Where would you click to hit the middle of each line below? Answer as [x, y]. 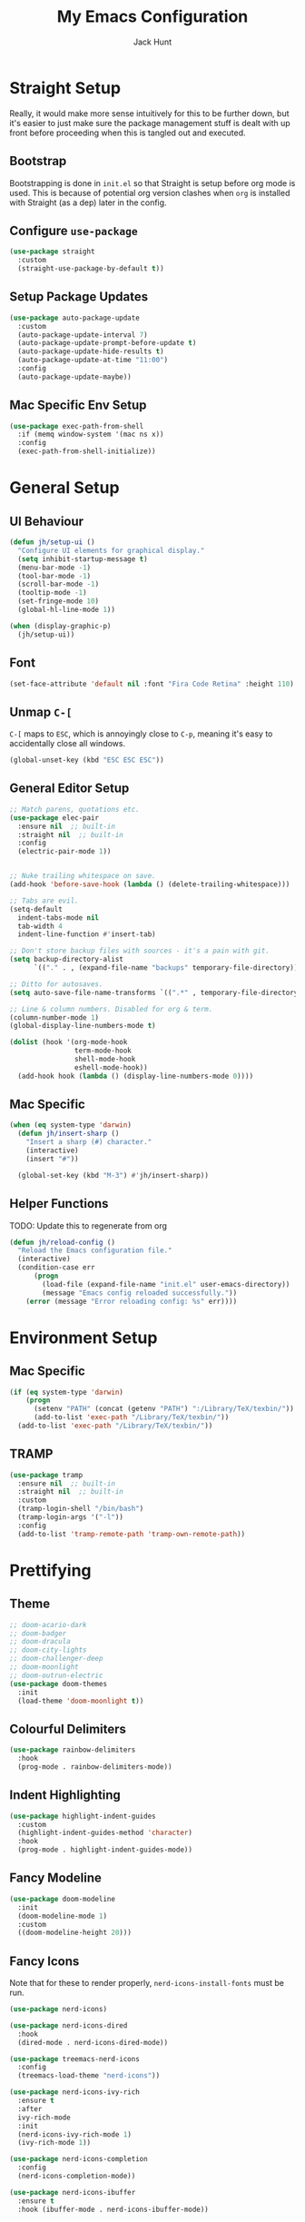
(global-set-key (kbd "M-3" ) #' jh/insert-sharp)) [113, 1175]
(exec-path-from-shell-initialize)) [87, 451]
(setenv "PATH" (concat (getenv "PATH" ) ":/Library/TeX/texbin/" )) [164, 1409]
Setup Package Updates [79, 297]
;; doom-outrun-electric [56, 1675]
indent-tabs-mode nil [59, 918]
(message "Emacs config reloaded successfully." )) [140, 1293]
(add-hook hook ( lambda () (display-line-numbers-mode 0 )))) [136, 1076]
